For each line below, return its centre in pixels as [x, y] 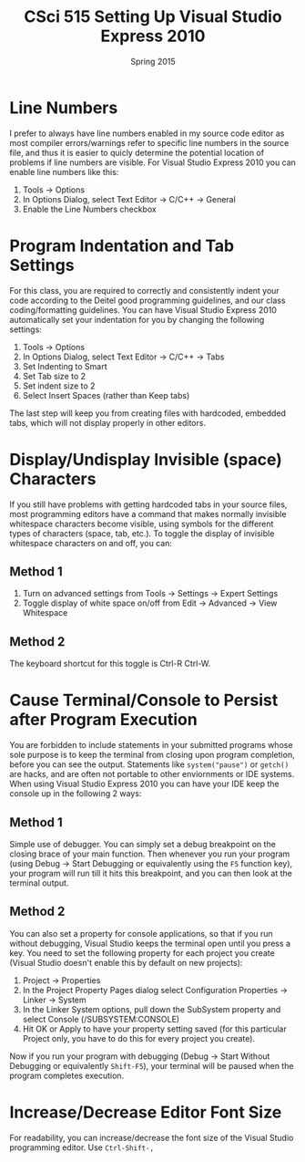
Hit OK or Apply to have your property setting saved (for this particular [154, 1029]
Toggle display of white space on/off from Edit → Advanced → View [150, 603]
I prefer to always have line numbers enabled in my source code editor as [147, 133]
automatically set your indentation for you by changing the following [137, 319]
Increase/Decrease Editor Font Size [146, 1112]
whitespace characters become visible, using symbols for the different [142, 524]
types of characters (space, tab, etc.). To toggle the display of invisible [142, 533]
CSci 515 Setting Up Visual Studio [153, 17]
